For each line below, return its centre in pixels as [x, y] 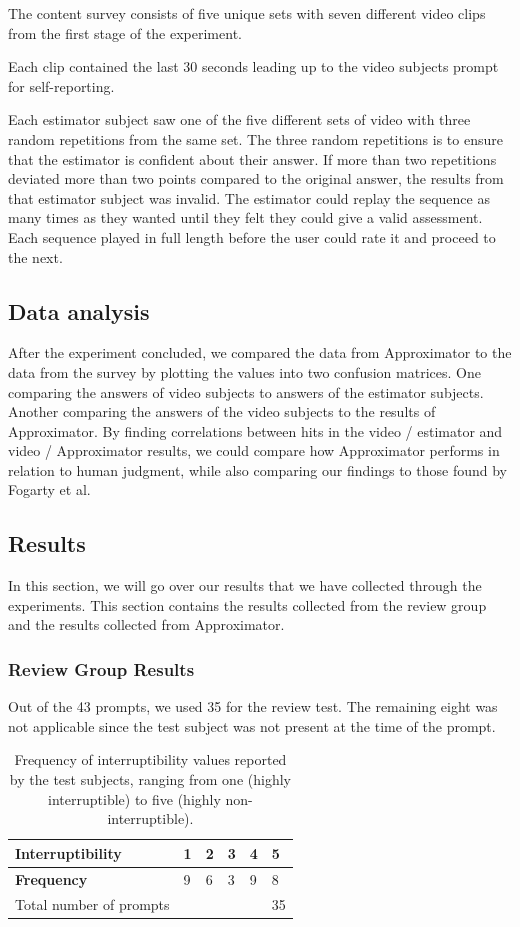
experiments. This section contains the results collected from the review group [247, 604]
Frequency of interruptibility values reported [150, 759]
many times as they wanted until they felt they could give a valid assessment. [245, 217]
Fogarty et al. [49, 489]
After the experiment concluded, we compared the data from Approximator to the [260, 352]
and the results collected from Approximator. [146, 624]
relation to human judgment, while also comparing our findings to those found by [257, 469]
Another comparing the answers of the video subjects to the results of [222, 411]
